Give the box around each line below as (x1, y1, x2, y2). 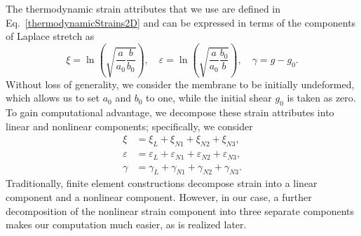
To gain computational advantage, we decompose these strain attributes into (6, 105, 334, 120)
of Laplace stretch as (6, 29, 95, 43)
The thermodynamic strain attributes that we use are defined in (6, 1, 280, 15)
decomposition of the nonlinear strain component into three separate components (6, 203, 355, 218)
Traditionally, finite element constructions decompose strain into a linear (6, 176, 318, 190)
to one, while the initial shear (146, 90, 272, 105)
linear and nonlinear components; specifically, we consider (6, 118, 253, 133)
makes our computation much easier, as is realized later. (6, 217, 247, 232)
